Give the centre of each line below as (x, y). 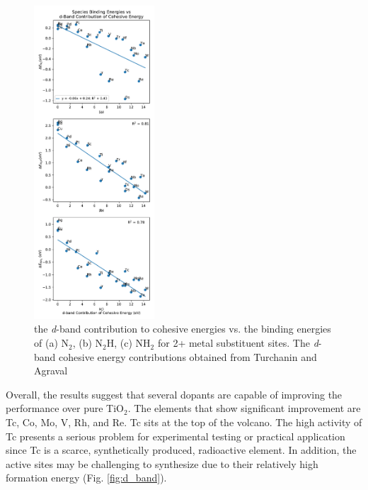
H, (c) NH (128, 343)
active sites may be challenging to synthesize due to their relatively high (162, 463)
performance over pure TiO (65, 408)
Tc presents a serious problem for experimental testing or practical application (176, 436)
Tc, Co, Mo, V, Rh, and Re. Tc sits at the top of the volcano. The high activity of (184, 422)
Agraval (51, 371)
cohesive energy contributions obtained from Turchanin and (188, 356)
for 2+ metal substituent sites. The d (238, 343)
